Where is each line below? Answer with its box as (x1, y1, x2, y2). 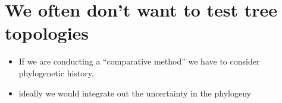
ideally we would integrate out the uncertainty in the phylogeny (18, 86, 251, 99)
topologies (5, 21, 89, 45)
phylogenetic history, (18, 66, 94, 79)
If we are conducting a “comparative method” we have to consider (18, 55, 260, 67)
